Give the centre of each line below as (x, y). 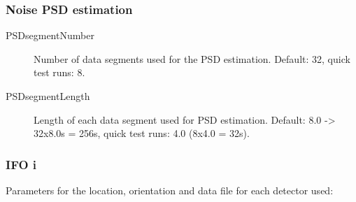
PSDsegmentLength (48, 96)
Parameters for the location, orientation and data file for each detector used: (170, 190)
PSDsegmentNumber (50, 35)
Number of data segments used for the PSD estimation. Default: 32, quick (192, 58)
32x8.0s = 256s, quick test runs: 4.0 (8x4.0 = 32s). (142, 133)
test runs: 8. (59, 72)
